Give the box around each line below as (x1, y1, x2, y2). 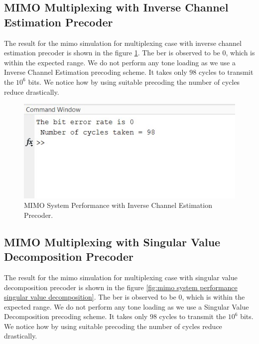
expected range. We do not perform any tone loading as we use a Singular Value (4, 301, 249, 312)
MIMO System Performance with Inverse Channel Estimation (24, 200, 212, 210)
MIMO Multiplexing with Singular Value (4, 234, 221, 249)
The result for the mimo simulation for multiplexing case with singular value (4, 272, 238, 282)
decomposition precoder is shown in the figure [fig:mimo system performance (4, 282, 238, 292)
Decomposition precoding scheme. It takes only (4, 311, 148, 322)
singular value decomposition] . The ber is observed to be (4, 292, 176, 302)
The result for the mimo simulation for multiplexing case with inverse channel (4, 37, 242, 48)
